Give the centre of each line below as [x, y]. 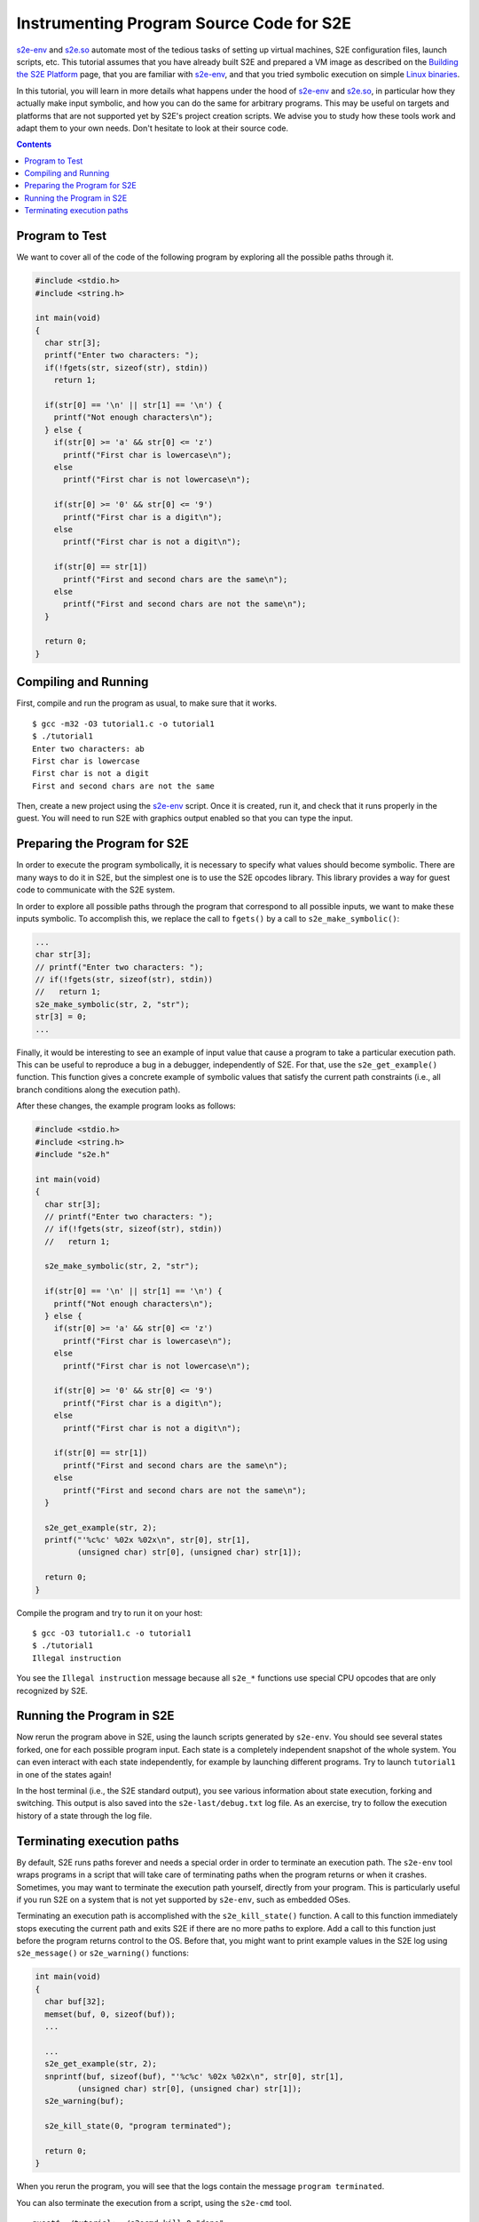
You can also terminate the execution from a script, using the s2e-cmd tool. [154, 2202]
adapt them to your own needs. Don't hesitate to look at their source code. [152, 128]
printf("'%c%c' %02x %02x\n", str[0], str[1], [148, 1540]
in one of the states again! [64, 1774]
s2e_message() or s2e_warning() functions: [103, 1953]
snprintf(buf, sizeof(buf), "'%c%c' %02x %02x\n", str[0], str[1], [194, 2076]
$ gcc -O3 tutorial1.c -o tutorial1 [112, 1634]
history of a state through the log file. [84, 1815]
